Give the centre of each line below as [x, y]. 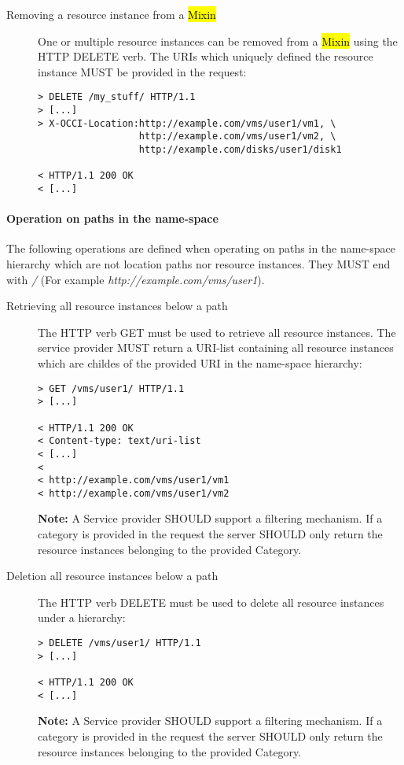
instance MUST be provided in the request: [142, 71]
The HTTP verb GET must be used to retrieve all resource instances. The [217, 332]
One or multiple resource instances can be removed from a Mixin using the [218, 41]
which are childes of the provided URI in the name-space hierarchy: [200, 362]
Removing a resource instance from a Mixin [111, 14]
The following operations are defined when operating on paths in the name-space [201, 248]
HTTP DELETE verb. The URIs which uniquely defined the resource [206, 56]
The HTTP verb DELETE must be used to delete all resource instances [211, 602]
